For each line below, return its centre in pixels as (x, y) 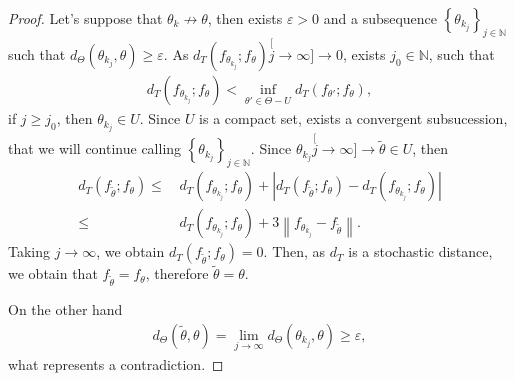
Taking (29, 251)
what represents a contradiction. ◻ (116, 364)
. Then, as (294, 251)
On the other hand (65, 309)
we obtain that (53, 273)
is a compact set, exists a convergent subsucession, (353, 118)
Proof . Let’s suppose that (85, 18)
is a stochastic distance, (420, 251)
